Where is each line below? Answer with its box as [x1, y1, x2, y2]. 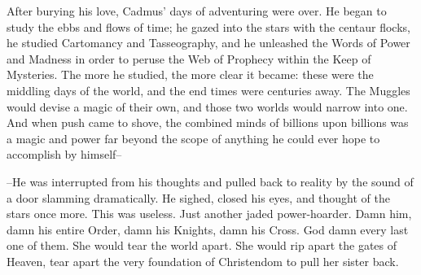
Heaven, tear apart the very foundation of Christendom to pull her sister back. [7, 252, 399, 269]
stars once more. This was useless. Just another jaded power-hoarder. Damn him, [7, 205, 412, 222]
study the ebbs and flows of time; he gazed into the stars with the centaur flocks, [7, 18, 410, 35]
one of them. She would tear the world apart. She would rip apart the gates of [7, 237, 397, 254]
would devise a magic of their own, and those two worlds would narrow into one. [7, 98, 408, 115]
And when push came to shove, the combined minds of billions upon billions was [7, 114, 409, 131]
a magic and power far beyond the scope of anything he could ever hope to [7, 129, 380, 146]
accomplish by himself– [7, 146, 122, 163]
